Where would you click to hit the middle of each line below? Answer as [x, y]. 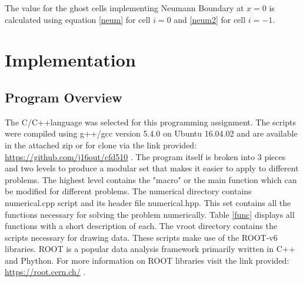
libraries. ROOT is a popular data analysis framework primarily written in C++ [150, 249]
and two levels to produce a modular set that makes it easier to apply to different [152, 168]
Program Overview [64, 97]
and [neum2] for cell [210, 19]
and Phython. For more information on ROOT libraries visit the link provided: [147, 260]
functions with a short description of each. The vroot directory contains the [141, 226]
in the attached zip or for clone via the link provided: [101, 145]
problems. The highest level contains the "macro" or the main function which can [151, 179]
